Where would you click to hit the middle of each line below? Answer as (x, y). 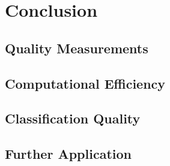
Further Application (68, 154)
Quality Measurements (77, 48)
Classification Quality (73, 118)
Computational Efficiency (85, 83)
